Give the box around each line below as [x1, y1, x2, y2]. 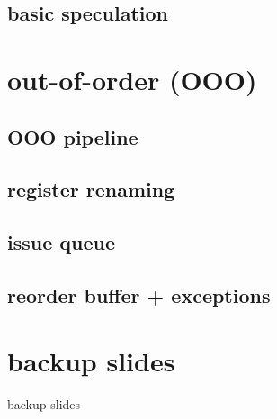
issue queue [7, 228, 116, 256]
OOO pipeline [7, 122, 138, 150]
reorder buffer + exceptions [7, 281, 271, 308]
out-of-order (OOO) [7, 60, 257, 97]
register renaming [7, 175, 175, 203]
